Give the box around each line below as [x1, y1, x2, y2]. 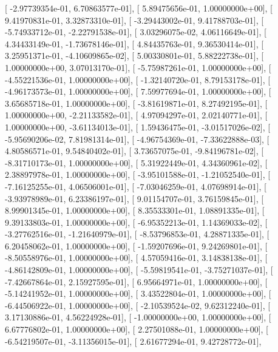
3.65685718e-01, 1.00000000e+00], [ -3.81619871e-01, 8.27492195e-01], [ [5, 96, 268, 109]
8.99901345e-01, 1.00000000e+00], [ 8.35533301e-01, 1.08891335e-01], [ [5, 204, 265, 217]
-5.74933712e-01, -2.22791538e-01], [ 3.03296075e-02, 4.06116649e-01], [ [5, 25, 266, 38]
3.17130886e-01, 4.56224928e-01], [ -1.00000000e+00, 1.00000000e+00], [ [5, 311, 271, 323]
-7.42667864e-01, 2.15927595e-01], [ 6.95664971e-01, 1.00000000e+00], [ [5, 275, 268, 288]
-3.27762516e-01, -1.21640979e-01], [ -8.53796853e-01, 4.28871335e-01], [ [5, 228, 270, 240]
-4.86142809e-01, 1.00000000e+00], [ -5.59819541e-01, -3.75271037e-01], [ [5, 263, 273, 276]
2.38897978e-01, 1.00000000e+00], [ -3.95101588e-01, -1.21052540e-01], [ [5, 168, 271, 181]
